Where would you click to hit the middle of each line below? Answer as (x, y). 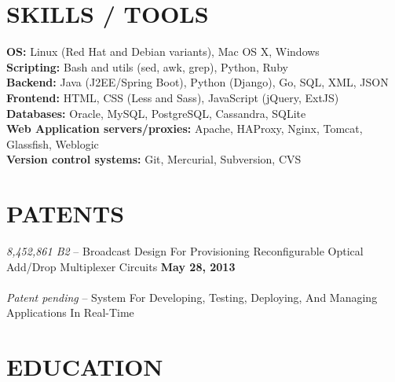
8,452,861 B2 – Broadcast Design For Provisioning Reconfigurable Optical (185, 251)
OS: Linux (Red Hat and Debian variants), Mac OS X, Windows (163, 51)
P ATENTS (66, 213)
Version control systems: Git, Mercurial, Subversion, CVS (154, 159)
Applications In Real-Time (70, 312)
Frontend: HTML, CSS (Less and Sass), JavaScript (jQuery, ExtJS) (173, 97)
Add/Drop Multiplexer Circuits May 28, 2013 (121, 266)
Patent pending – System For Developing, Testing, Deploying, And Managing (192, 297)
